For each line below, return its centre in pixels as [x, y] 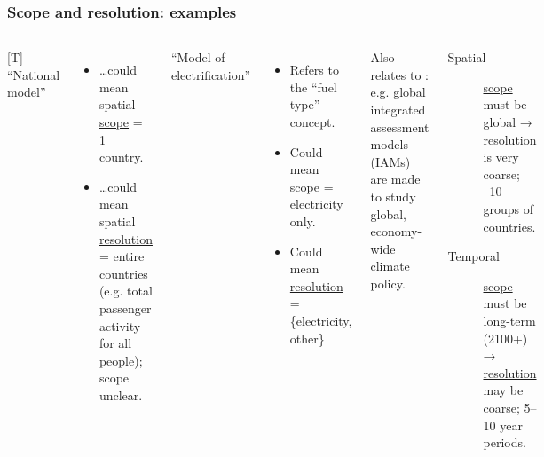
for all [115, 343]
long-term [509, 320]
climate [390, 266]
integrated [398, 109]
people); [121, 360]
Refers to [314, 70]
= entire [122, 256]
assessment [400, 126]
